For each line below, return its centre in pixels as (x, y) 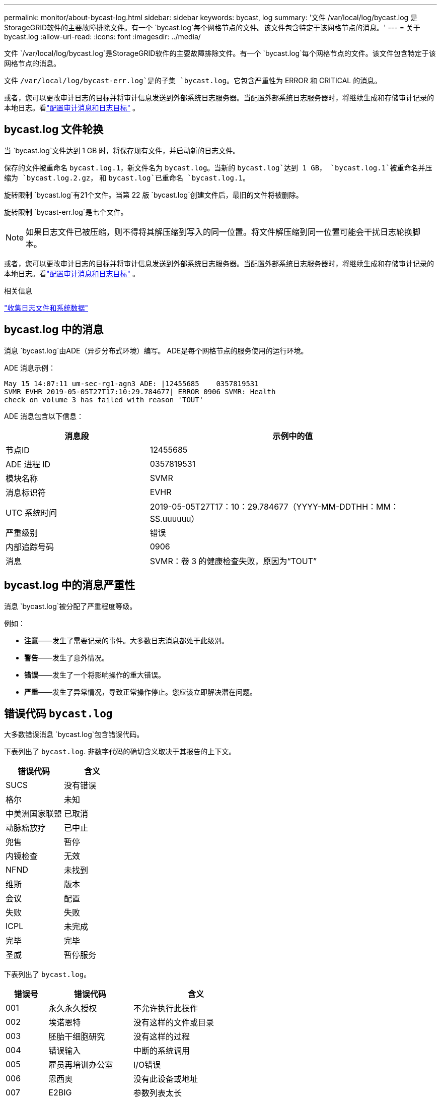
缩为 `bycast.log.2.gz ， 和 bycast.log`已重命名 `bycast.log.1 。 (127, 177)
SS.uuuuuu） (174, 518)
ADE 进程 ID (28, 464)
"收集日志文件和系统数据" (46, 308)
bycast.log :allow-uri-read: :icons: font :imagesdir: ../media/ (102, 37)
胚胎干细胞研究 (77, 1037)
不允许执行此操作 (165, 1008)
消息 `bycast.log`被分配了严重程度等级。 (70, 606)
